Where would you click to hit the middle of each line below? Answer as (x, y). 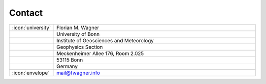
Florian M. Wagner (78, 28)
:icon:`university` (32, 28)
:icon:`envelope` (31, 73)
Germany (67, 66)
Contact (26, 13)
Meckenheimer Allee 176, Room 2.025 (100, 53)
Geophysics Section (80, 47)
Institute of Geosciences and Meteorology (105, 40)
